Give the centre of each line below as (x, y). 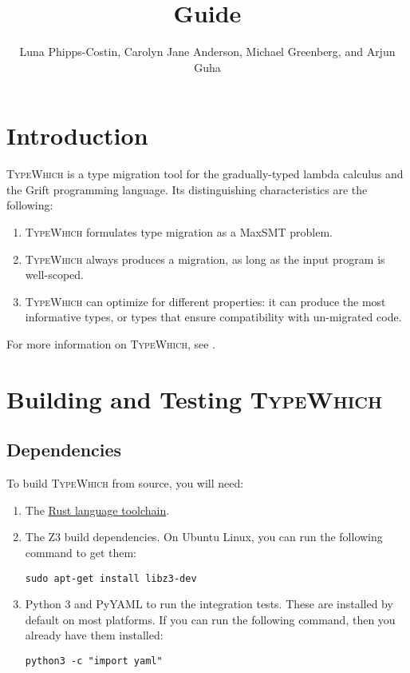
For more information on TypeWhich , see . (111, 344)
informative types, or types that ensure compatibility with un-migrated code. (213, 317)
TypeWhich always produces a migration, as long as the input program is (205, 259)
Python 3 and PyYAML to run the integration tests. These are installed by (209, 604)
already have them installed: (94, 635)
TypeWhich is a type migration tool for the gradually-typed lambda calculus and (205, 174)
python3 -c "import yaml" (94, 661)
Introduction (77, 135)
